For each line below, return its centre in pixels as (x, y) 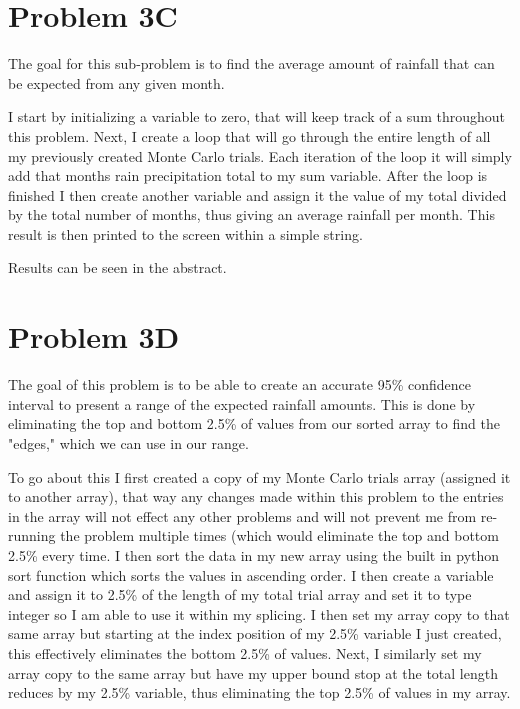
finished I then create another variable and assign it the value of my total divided (257, 194)
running (32, 535)
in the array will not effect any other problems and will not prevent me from (242, 515)
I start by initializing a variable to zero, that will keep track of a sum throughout (256, 116)
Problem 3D (94, 336)
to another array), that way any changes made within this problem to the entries (256, 496)
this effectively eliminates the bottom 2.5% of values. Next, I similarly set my (245, 652)
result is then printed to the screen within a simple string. (185, 233)
